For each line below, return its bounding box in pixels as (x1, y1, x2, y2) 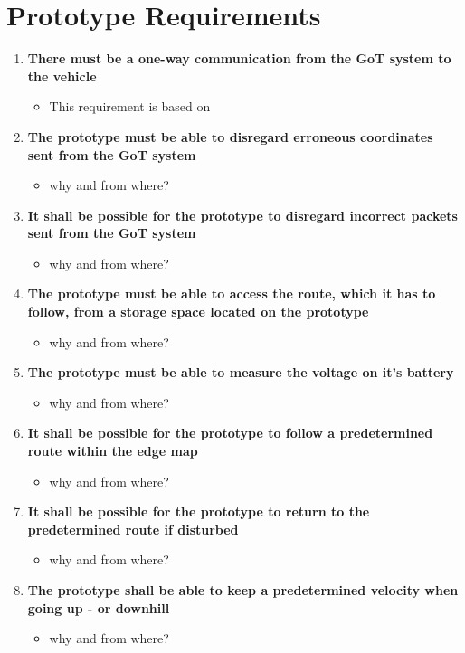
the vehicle (27, 66, 97, 85)
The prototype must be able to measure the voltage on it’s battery (27, 363, 454, 382)
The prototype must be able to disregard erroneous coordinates (27, 127, 433, 146)
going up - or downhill (27, 598, 170, 617)
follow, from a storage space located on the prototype (27, 302, 369, 321)
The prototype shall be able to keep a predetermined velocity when (27, 581, 459, 599)
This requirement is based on (49, 97, 211, 116)
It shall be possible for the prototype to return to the (27, 502, 370, 521)
